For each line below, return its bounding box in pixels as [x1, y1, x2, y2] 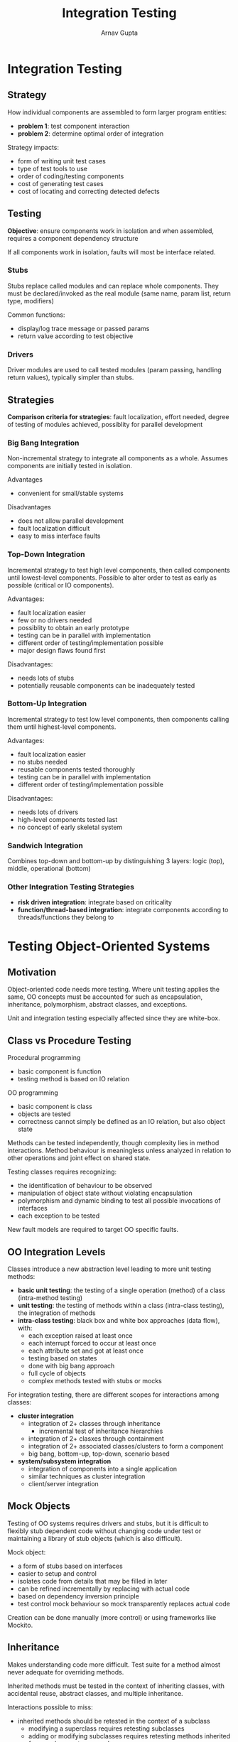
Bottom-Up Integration [7, 698, 87, 708]
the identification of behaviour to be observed [17, 1181, 153, 1190]
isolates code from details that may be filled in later [17, 1576, 168, 1585]
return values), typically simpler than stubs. [7, 373, 134, 382]
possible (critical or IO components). [7, 580, 114, 589]
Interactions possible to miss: [7, 1703, 94, 1711]
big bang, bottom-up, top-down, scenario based [28, 1449, 171, 1458]
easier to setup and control [17, 1569, 97, 1578]
